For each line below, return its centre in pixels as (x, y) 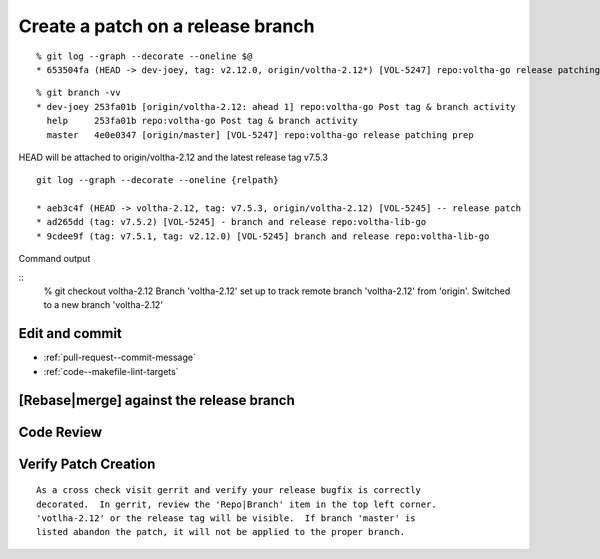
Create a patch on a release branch (166, 26)
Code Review (60, 431)
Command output (54, 259)
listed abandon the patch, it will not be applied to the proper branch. (221, 532)
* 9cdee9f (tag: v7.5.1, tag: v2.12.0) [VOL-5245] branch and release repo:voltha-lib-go (263, 236)
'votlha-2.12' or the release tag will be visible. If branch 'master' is (226, 518)
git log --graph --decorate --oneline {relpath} (157, 180)
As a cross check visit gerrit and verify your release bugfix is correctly (229, 490)
